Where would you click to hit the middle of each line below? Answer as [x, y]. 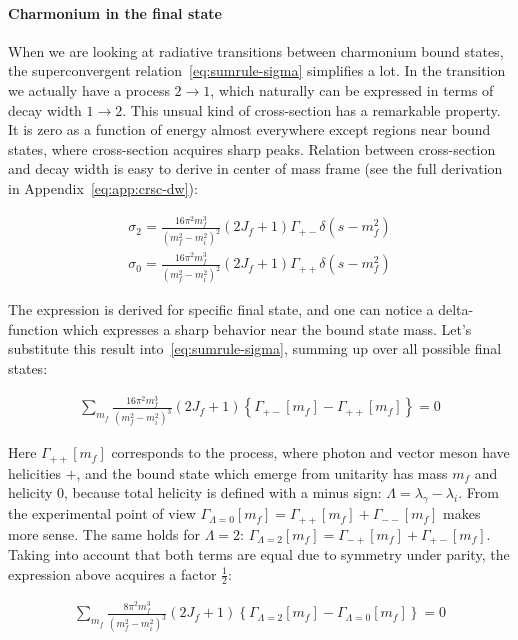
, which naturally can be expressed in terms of [352, 89]
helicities [34, 472]
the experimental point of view [102, 513]
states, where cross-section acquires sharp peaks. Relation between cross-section [252, 148]
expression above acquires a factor [112, 573]
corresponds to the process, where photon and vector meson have [310, 452]
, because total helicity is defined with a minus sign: [223, 492]
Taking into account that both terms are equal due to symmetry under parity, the [259, 554]
